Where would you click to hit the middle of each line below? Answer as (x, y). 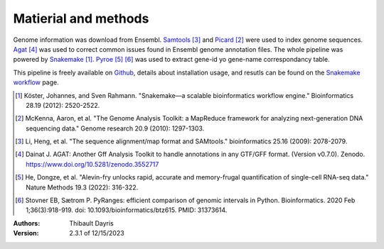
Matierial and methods (81, 18)
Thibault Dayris (91, 223)
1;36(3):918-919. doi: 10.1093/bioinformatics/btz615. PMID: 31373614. (127, 210)
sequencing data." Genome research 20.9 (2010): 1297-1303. (115, 128)
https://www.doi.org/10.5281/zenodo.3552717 (92, 164)
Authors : (27, 223)
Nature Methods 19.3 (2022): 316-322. (82, 187)
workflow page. (36, 82)
